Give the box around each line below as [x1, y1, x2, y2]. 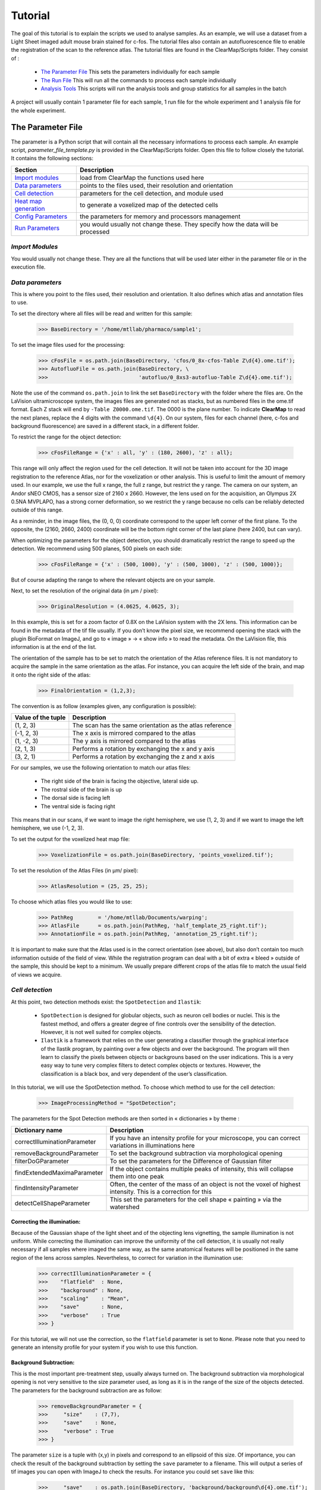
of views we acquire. [11, 971, 62, 978]
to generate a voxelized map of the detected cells [79, 200, 218, 209]
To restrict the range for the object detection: [11, 433, 122, 440]
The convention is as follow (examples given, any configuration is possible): [11, 702, 197, 709]
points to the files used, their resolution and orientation [79, 181, 233, 190]
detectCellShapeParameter [14, 1199, 90, 1207]
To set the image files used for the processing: [11, 341, 125, 348]
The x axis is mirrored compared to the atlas [72, 729, 196, 737]
